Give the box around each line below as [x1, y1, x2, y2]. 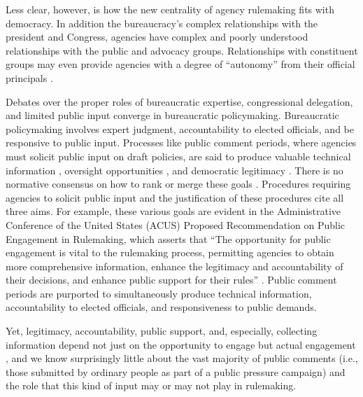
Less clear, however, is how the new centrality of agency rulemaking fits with [6, 2, 334, 16]
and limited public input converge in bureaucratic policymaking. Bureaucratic [6, 108, 339, 123]
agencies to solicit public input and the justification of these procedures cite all [6, 190, 344, 204]
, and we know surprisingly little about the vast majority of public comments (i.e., [6, 351, 358, 365]
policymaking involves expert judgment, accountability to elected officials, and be [6, 121, 354, 136]
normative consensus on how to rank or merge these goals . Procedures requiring [6, 176, 351, 191]
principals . [6, 70, 53, 85]
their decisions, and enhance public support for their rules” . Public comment [6, 272, 337, 287]
